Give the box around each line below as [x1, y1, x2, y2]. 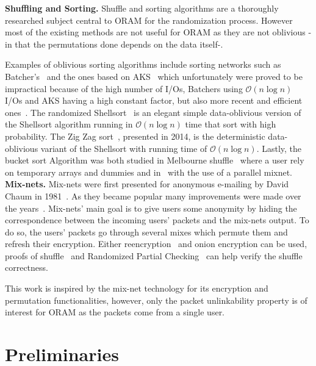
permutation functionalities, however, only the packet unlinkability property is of [5, 293, 307, 306]
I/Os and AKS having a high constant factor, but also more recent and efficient [5, 94, 303, 107]
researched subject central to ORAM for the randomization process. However [5, 13, 293, 26]
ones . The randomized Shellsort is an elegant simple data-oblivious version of [5, 106, 301, 118]
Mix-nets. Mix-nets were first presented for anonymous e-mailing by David [5, 178, 289, 190]
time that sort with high [185, 118, 276, 131]
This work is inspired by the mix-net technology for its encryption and [5, 282, 268, 295]
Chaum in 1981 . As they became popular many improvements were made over [5, 189, 301, 202]
